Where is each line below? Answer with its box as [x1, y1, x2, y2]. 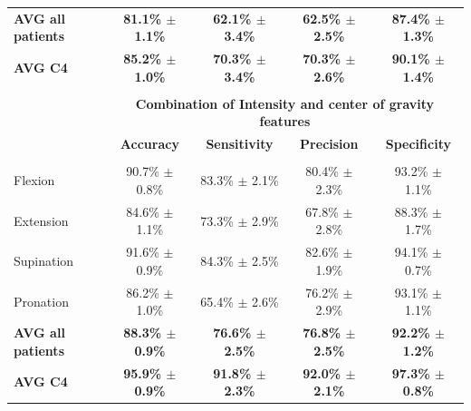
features [259, 112, 311, 131]
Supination [14, 251, 74, 270]
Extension [14, 210, 69, 230]
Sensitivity [206, 134, 274, 153]
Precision [300, 134, 359, 153]
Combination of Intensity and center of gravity [135, 93, 435, 113]
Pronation [14, 291, 69, 310]
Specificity [385, 134, 451, 153]
